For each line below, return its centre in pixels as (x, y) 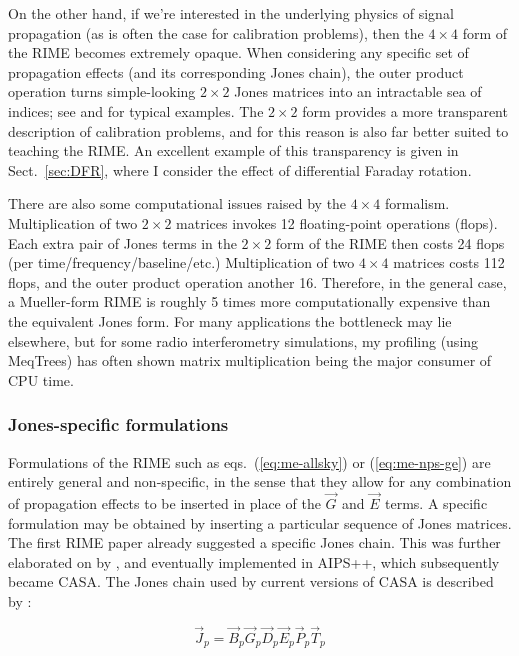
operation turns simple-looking (102, 91)
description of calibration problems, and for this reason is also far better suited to (258, 130)
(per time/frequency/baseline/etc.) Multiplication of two (181, 262)
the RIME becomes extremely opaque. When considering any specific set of (238, 52)
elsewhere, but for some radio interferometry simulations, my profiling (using (243, 340)
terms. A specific (436, 502)
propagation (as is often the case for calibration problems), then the (216, 32)
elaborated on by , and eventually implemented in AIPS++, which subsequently (254, 561)
